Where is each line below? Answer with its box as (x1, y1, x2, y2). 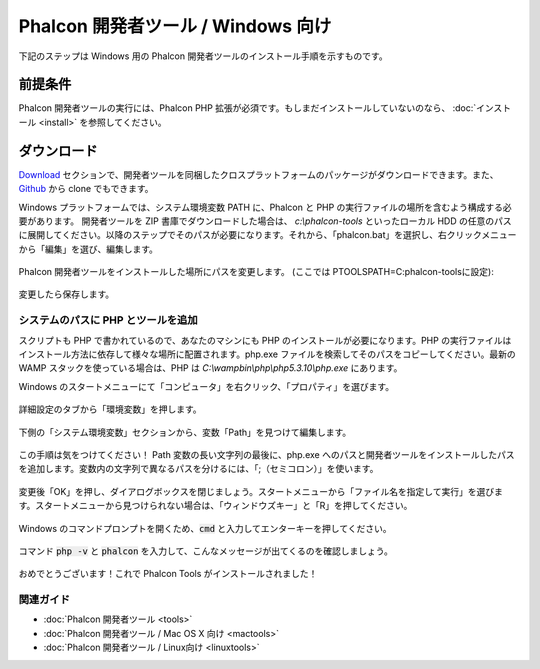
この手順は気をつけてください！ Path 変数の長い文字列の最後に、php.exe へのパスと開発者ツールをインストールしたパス (18, 448, 515, 460)
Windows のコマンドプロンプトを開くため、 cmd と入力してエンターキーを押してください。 (18, 522, 392, 534)
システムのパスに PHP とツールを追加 (18, 313, 199, 327)
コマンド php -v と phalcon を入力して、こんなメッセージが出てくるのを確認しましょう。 (18, 545, 394, 557)
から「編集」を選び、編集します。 (18, 243, 159, 255)
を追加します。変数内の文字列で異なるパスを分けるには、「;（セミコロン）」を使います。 (18, 463, 379, 475)
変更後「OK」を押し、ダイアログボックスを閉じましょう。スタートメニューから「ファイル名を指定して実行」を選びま (18, 485, 504, 497)
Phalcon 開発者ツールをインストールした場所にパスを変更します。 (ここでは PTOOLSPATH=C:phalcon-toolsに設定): (18, 266, 494, 278)
